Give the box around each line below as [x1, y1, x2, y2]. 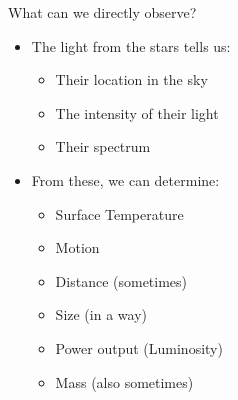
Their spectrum [55, 136, 151, 157]
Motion [55, 237, 100, 258]
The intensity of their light [55, 102, 219, 123]
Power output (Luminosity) [55, 337, 223, 358]
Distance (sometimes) [55, 270, 188, 291]
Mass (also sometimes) [55, 371, 194, 392]
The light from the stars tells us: [31, 35, 231, 56]
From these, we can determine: [31, 169, 220, 190]
